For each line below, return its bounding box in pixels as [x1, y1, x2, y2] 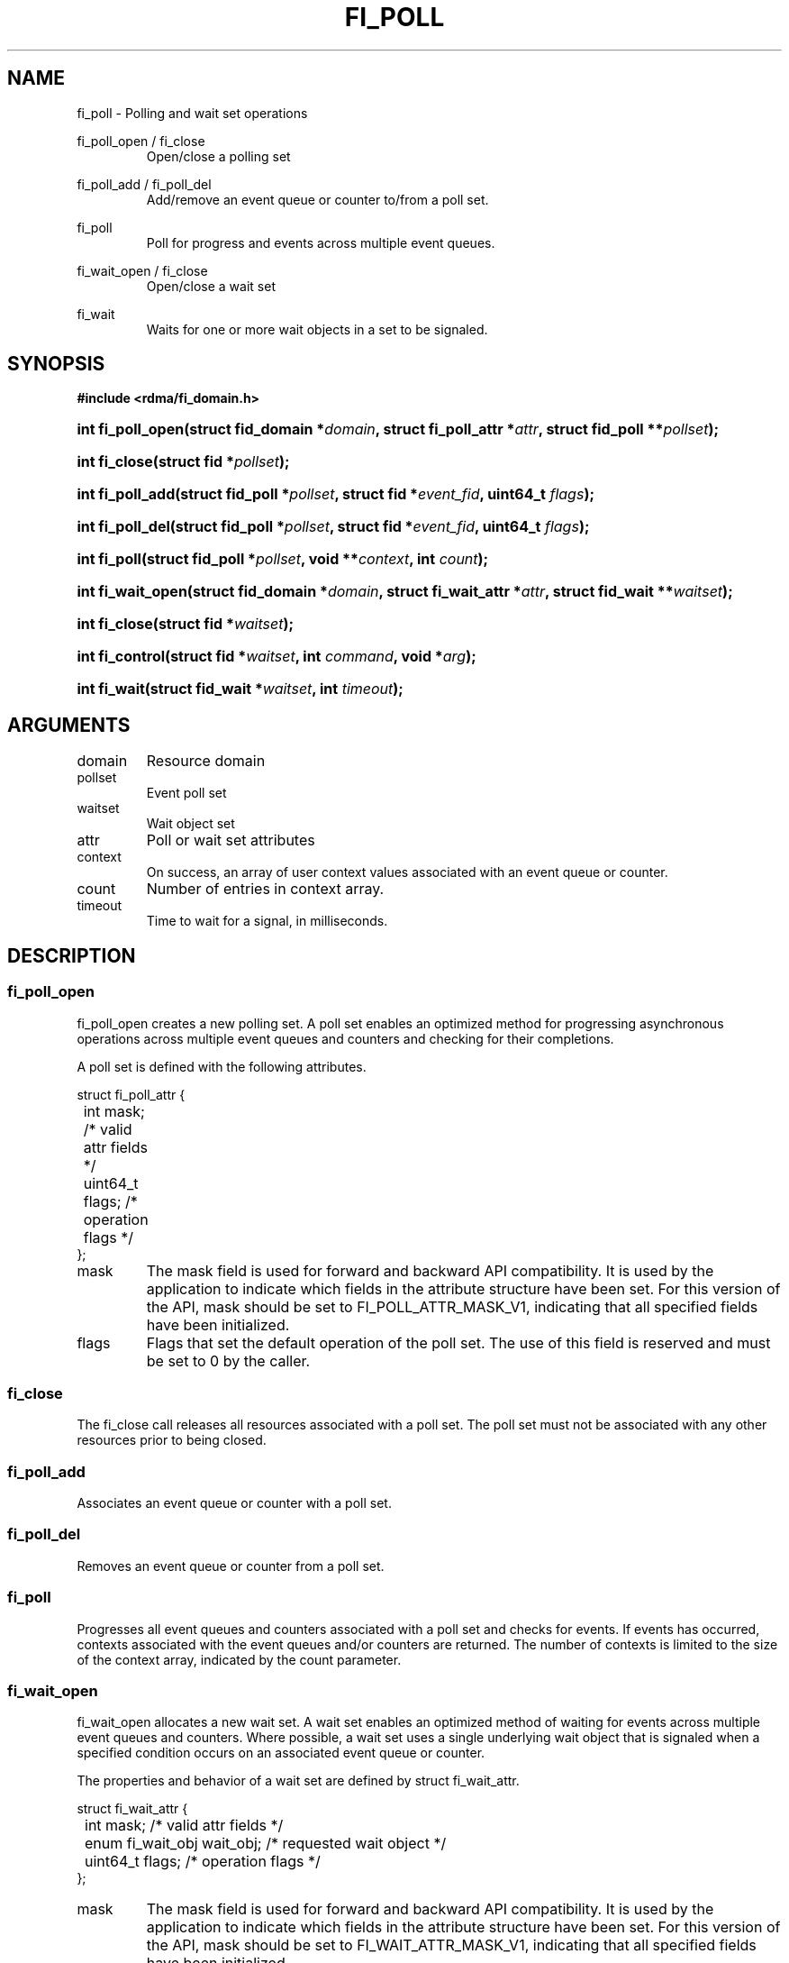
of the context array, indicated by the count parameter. [77, 1651, 402, 1667]
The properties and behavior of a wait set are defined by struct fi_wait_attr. [77, 1773, 520, 1789]
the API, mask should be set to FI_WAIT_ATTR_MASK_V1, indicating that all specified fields [146, 1936, 757, 1955]
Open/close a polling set [146, 148, 291, 164]
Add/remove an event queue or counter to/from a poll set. [146, 191, 489, 207]
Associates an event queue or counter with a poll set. [77, 1495, 392, 1511]
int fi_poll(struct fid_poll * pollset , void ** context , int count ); [77, 550, 489, 569]
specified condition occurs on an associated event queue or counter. [77, 1745, 485, 1761]
